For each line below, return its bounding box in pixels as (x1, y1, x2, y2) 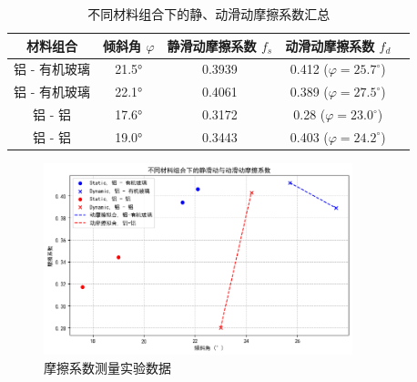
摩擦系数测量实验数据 (44, 357, 171, 377)
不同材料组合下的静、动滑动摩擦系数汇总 (87, 5, 331, 23)
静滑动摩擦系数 (167, 36, 257, 55)
